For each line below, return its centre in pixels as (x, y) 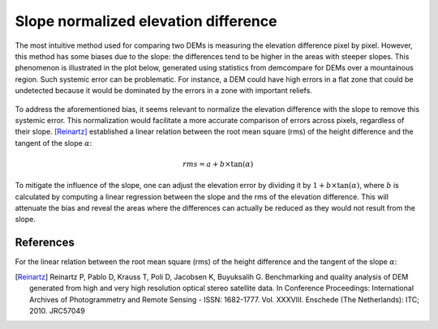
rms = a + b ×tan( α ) (218, 164)
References (45, 243)
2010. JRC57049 (57, 310)
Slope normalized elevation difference (146, 21)
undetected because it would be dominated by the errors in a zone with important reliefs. (163, 91)
